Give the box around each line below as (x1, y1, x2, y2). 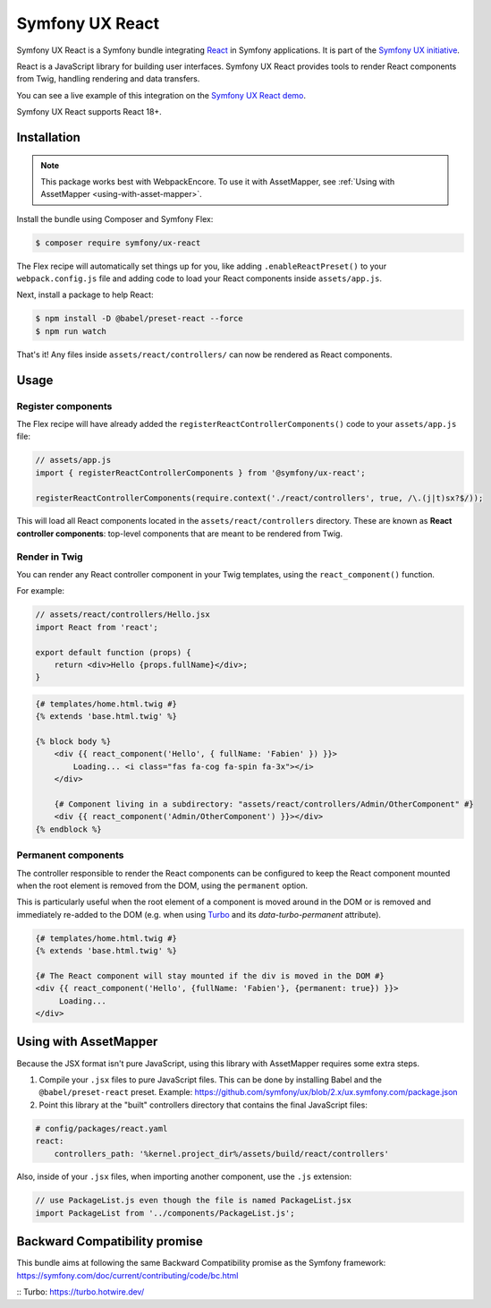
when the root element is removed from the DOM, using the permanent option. (16, 880, 309, 891)
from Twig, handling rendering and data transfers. (16, 73, 200, 84)
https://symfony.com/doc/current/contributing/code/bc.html (16, 1270, 239, 1280)
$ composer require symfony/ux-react (35, 237, 201, 248)
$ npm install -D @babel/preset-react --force (35, 313, 243, 324)
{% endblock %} (35, 824, 102, 834)
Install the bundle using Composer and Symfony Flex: (16, 213, 214, 224)
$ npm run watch (35, 326, 107, 336)
